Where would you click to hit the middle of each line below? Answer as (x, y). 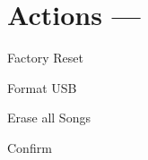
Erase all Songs (49, 118)
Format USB (42, 87)
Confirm (30, 147)
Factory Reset (45, 58)
